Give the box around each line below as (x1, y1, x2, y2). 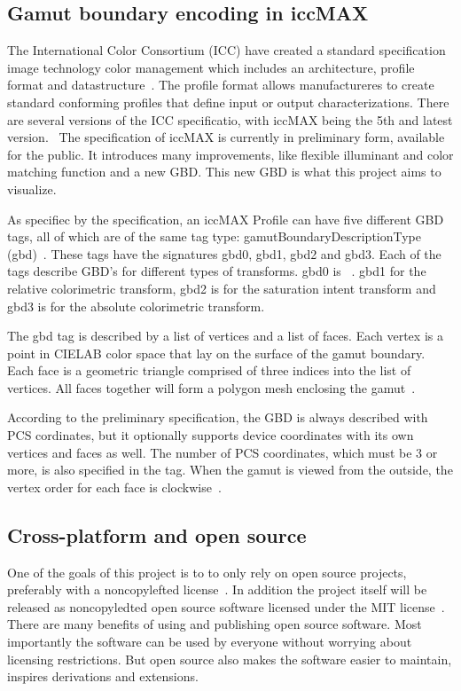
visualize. (7, 179, 57, 198)
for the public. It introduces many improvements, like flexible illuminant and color (7, 145, 454, 163)
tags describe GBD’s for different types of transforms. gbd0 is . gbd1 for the (7, 262, 426, 280)
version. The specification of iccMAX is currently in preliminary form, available (7, 128, 445, 146)
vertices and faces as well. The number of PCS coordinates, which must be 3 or (7, 443, 438, 461)
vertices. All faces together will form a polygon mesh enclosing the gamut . (7, 378, 416, 397)
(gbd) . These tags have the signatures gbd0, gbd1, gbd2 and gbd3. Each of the (7, 244, 441, 263)
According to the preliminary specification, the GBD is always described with (7, 408, 428, 427)
